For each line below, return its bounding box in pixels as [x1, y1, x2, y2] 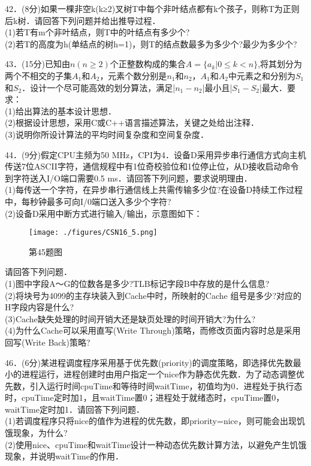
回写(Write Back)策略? [5, 335, 90, 348]
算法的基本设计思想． [32, 104, 116, 117]
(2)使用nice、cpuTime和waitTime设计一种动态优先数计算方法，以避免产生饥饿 [5, 438, 307, 450]
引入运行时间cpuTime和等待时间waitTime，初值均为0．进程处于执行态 [29, 379, 303, 392]
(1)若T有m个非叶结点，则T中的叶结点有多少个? [5, 26, 190, 38]
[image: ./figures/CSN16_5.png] [29, 228, 158, 237]
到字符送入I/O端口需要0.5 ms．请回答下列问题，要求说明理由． [5, 171, 252, 184]
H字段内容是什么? [5, 301, 74, 313]
